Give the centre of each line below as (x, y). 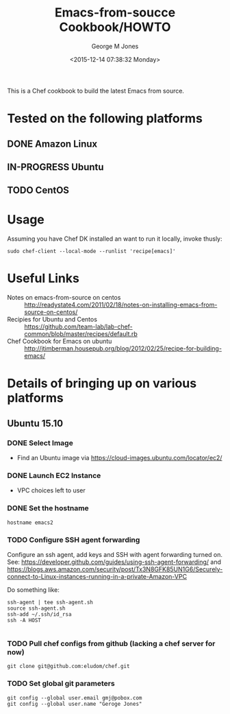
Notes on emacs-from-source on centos (64, 298)
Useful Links (43, 278)
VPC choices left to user (51, 490)
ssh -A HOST (24, 620)
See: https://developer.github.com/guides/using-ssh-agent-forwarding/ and (114, 562)
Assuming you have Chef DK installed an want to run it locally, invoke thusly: (115, 239)
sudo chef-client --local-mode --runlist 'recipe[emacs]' (91, 252)
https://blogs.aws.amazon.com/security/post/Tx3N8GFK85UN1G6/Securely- (115, 569)
